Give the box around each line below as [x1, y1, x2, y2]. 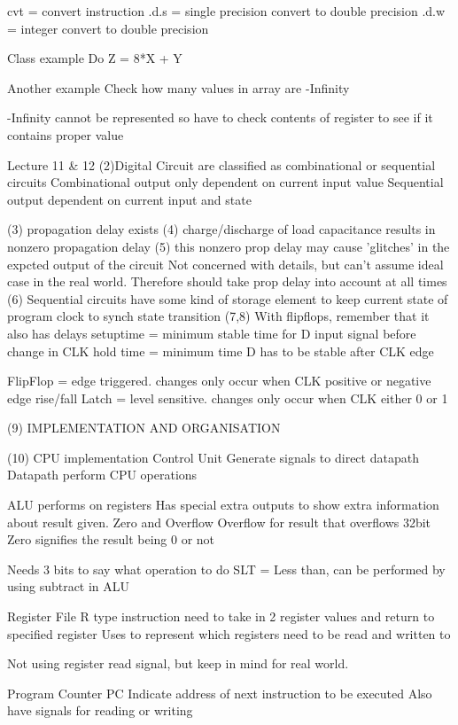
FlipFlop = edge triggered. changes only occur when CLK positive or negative [7, 371, 431, 390]
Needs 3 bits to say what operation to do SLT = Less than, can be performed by [7, 559, 446, 578]
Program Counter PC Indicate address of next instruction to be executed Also [7, 683, 432, 702]
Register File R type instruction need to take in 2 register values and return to [7, 607, 435, 626]
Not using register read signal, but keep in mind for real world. [7, 654, 349, 673]
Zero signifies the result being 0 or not [7, 530, 215, 549]
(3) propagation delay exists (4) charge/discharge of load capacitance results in [7, 220, 436, 238]
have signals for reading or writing [7, 701, 193, 720]
